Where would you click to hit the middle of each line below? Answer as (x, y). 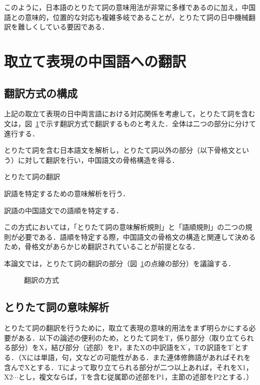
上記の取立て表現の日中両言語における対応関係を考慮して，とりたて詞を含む (130, 114)
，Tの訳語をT (210, 347)
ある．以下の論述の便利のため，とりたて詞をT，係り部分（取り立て (129, 337)
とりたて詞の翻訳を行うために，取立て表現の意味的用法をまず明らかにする (126, 328)
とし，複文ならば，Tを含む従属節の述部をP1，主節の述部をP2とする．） (136, 377)
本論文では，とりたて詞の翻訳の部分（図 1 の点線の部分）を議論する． (119, 263)
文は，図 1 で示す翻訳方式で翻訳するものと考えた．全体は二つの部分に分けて (130, 123)
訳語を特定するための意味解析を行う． (67, 193)
